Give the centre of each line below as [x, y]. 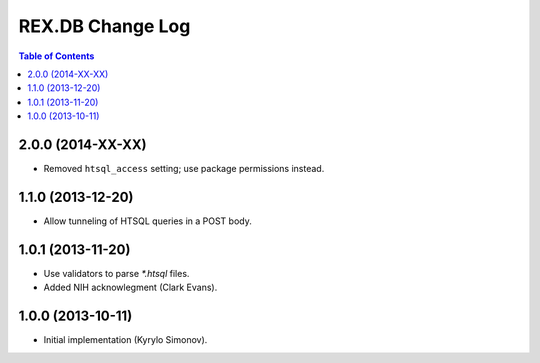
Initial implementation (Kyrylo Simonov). [125, 340]
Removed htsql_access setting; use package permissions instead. [184, 169]
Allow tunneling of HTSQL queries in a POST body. [147, 221]
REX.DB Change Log [104, 26]
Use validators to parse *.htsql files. [116, 273]
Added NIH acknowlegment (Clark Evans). [130, 287]
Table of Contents [56, 56]
